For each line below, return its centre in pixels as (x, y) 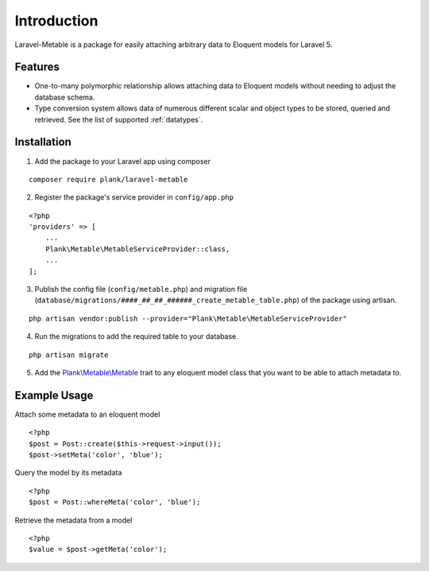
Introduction (56, 21)
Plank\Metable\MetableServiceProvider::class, (137, 249)
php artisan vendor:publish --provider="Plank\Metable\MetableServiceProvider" (188, 319)
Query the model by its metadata (68, 472)
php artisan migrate (69, 355)
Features (37, 67)
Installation (43, 142)
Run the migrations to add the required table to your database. (136, 336)
